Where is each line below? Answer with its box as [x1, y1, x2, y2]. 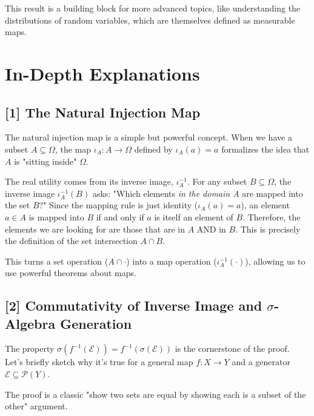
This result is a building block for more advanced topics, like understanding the [5, 2, 301, 14]
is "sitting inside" [14, 154, 77, 167]
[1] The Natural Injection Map [5, 102, 201, 121]
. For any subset [187, 175, 247, 188]
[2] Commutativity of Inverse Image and [5, 296, 262, 315]
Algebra [5, 314, 56, 332]
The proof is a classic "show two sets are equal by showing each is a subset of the [5, 388, 306, 400]
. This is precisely [235, 222, 301, 235]
